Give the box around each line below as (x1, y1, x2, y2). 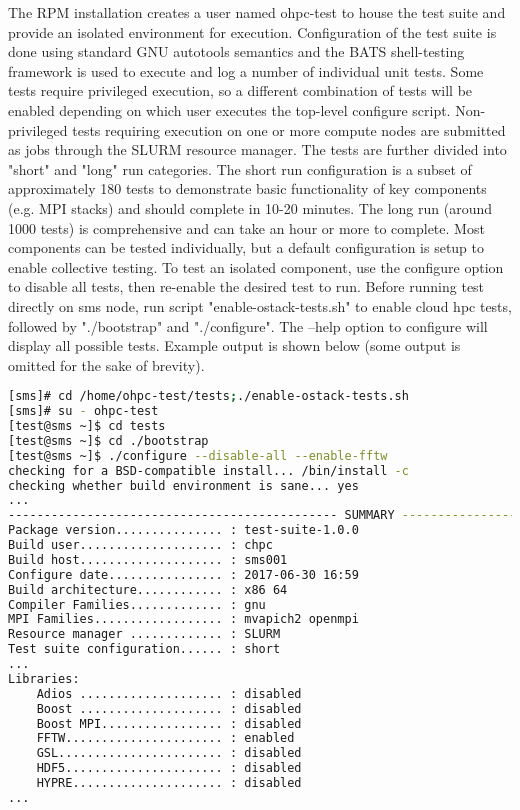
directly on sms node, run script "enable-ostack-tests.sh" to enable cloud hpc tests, (8, 295, 512, 316)
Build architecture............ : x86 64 (8, 582, 288, 597)
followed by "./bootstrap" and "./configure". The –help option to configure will (8, 315, 488, 336)
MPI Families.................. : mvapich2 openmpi (8, 612, 359, 627)
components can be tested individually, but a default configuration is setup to (8, 237, 485, 258)
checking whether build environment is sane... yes (8, 478, 359, 493)
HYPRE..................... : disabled (36, 776, 302, 791)
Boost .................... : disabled (36, 701, 302, 716)
